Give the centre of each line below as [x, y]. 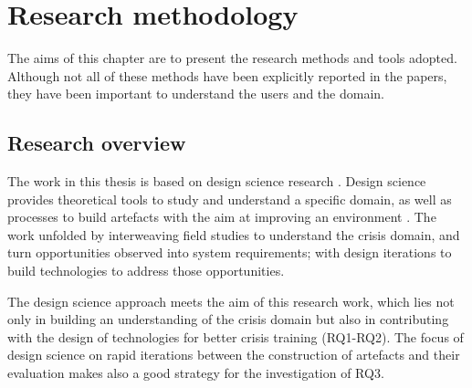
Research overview [97, 143]
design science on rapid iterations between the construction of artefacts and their [234, 355]
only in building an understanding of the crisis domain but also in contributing [228, 319]
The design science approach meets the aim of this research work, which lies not [231, 301]
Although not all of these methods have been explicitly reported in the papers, [227, 75]
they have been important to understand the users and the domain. [196, 94]
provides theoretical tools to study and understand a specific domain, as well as [230, 199]
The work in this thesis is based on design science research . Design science [217, 181]
